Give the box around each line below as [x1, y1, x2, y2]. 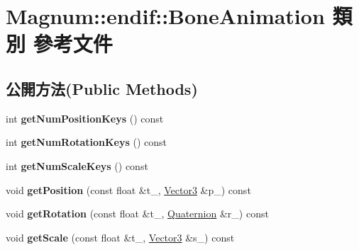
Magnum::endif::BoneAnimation [6, 1, 325, 30]
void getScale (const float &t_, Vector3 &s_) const [6, 229, 235, 244]
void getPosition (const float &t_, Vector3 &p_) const [6, 182, 251, 197]
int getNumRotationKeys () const [6, 135, 167, 149]
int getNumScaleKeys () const [6, 158, 148, 173]
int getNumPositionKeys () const [6, 110, 164, 125]
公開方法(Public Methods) [6, 77, 198, 99]
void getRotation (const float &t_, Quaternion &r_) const [6, 206, 269, 221]
